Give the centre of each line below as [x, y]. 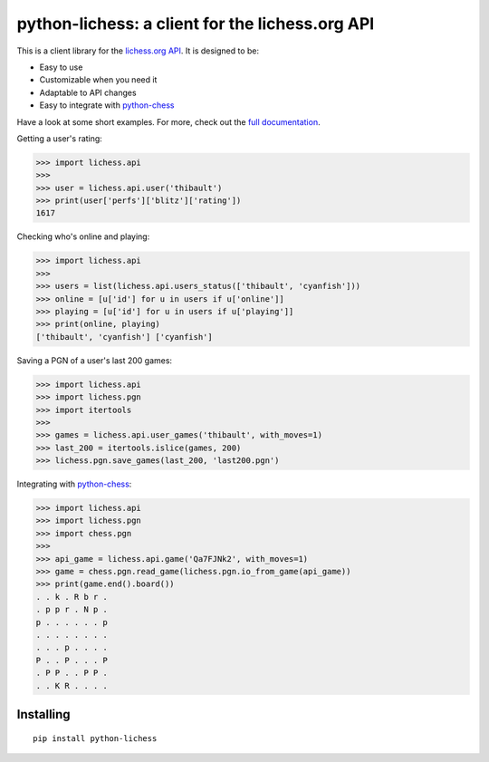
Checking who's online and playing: [83, 236]
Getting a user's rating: [60, 138]
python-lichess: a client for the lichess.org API [196, 24]
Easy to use [61, 67]
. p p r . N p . [72, 610]
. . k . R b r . [72, 597]
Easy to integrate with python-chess [107, 105]
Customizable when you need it [98, 80]
